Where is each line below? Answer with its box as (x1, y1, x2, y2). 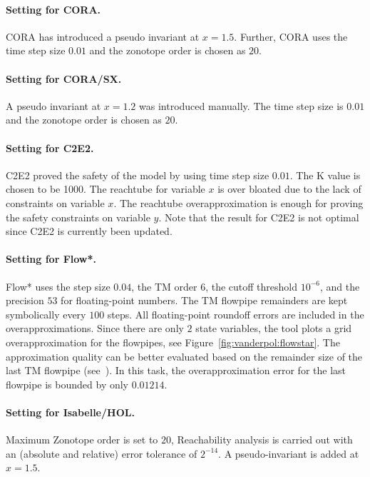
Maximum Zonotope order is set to (6, 432, 158, 447)
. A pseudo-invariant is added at (218, 446, 359, 461)
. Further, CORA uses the (234, 29, 348, 44)
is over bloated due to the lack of (217, 181, 361, 196)
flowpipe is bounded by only (6, 376, 129, 391)
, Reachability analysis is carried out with (171, 432, 353, 447)
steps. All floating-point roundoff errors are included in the (107, 306, 364, 321)
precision (6, 293, 44, 308)
